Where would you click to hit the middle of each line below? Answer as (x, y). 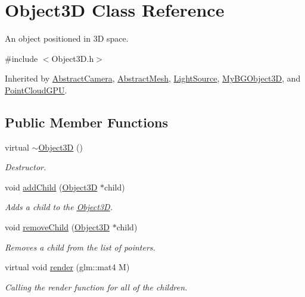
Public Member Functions (86, 122)
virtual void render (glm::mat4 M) (67, 267)
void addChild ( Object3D (51, 187)
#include (21, 58)
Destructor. (26, 167)
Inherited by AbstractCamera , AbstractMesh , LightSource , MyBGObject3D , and (153, 78)
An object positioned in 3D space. (67, 38)
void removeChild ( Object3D (57, 227)
